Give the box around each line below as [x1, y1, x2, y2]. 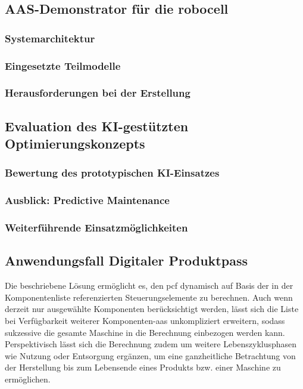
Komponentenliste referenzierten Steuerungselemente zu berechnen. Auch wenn [5, 291, 293, 303]
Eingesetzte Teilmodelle [5, 58, 121, 73]
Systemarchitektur [5, 30, 95, 45]
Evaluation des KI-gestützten [5, 116, 189, 135]
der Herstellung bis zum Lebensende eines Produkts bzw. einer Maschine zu [5, 361, 281, 373]
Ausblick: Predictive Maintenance [5, 193, 170, 208]
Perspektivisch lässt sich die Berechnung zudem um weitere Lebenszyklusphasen [5, 338, 297, 350]
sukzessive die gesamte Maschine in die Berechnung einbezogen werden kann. [5, 326, 285, 338]
